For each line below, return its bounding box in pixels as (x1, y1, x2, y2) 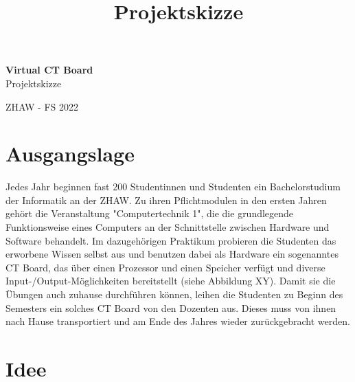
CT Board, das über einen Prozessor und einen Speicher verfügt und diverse (5, 260, 325, 274)
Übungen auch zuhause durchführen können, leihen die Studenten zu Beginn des (5, 287, 343, 302)
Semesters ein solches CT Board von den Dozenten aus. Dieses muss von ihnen (5, 300, 336, 315)
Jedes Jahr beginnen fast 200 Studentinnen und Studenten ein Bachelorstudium (5, 179, 341, 194)
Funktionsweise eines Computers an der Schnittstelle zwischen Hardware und (5, 220, 330, 234)
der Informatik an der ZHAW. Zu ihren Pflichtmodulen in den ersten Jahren (5, 192, 327, 207)
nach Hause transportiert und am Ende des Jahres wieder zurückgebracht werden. (5, 314, 350, 328)
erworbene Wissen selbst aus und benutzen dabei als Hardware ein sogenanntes (5, 247, 339, 261)
